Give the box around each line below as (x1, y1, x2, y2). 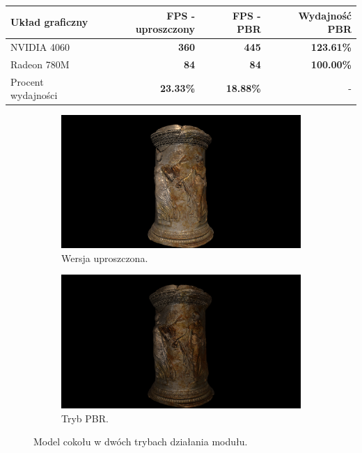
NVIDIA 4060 (10, 39, 70, 54)
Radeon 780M (10, 56, 70, 71)
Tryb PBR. (61, 410, 109, 425)
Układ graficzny (10, 15, 88, 29)
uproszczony (135, 22, 196, 36)
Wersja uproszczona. (61, 250, 148, 265)
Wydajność (298, 8, 352, 22)
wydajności (10, 88, 58, 102)
